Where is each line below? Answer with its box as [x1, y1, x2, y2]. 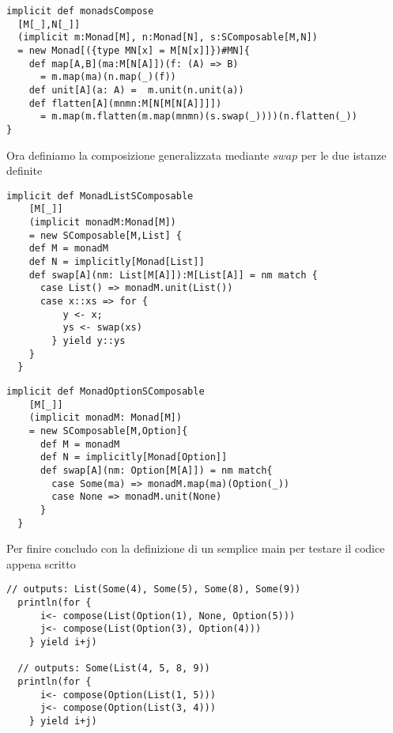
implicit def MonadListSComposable [6, 190, 194, 202]
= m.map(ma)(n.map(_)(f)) [40, 71, 176, 83]
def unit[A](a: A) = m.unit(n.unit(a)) [28, 84, 244, 96]
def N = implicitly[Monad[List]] [28, 256, 205, 268]
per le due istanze [300, 146, 387, 163]
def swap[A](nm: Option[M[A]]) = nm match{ [40, 464, 273, 476]
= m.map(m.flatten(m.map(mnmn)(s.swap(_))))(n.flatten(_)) [40, 111, 357, 123]
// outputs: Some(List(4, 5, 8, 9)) [17, 663, 210, 674]
